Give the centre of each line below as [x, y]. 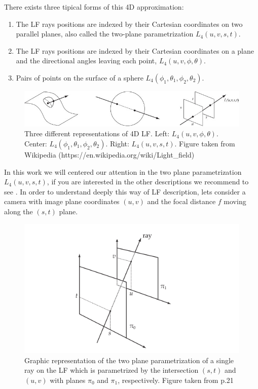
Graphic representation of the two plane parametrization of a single [129, 360]
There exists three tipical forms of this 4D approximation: [94, 7]
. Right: [117, 144]
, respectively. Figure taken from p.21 [176, 380]
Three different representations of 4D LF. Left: [97, 133]
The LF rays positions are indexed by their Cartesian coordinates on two [129, 24]
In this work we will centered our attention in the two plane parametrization [123, 171]
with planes [68, 380]
